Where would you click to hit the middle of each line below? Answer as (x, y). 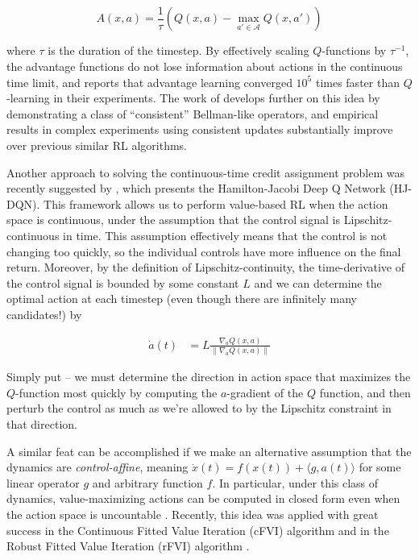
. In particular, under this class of (295, 482)
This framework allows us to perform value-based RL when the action (216, 203)
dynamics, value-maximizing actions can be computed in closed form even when (203, 498)
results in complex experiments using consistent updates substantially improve (200, 129)
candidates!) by (44, 314)
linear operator (43, 482)
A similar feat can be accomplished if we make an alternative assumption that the (209, 451)
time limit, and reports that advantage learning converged (149, 82)
